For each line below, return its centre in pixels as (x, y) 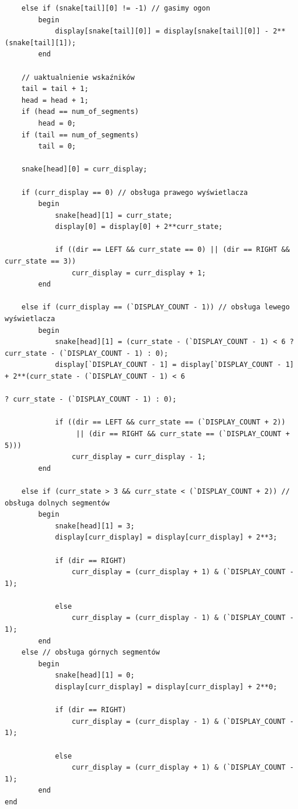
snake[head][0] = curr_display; (84, 169)
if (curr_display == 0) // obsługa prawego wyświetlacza (135, 192)
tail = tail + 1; (55, 89)
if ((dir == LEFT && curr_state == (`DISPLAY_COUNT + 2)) (170, 422)
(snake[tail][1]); (40, 43)
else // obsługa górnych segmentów (90, 653)
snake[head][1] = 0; (95, 675)
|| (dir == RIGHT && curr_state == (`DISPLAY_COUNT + (183, 434)
